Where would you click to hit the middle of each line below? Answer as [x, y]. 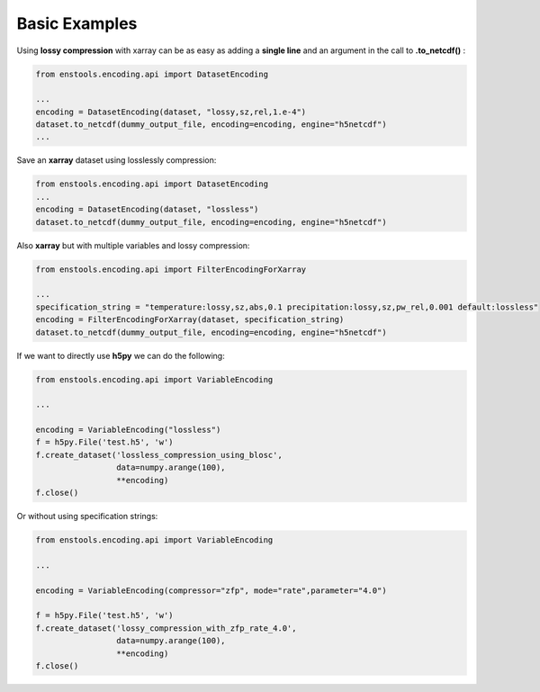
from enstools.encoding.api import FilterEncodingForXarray [171, 269]
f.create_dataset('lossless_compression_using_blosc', [159, 455]
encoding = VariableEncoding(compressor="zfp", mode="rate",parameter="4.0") [211, 590]
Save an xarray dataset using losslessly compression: [117, 160]
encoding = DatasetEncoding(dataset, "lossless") [147, 210]
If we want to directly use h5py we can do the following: [121, 355]
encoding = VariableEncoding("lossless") [128, 430]
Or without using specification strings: [87, 517]
